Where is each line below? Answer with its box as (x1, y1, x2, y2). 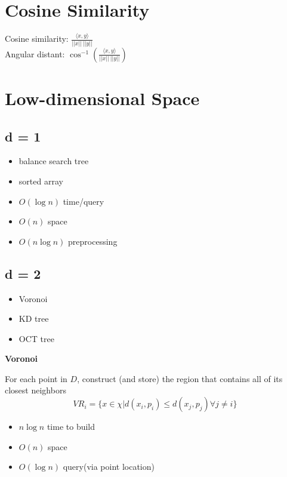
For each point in (5, 372, 67, 384)
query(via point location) (63, 460, 155, 473)
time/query (63, 195, 104, 207)
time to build (47, 420, 95, 433)
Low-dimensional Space (5, 85, 200, 110)
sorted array (18, 174, 63, 187)
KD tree (18, 312, 49, 325)
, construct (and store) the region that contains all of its (77, 372, 283, 384)
